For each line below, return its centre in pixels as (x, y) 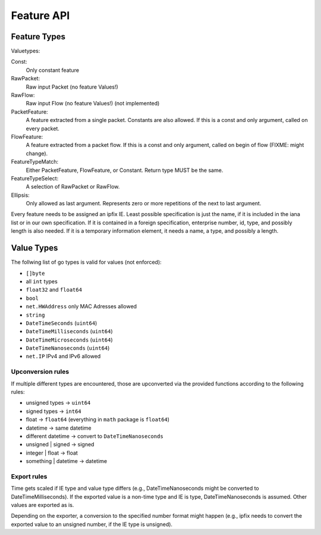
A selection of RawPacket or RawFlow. (73, 187)
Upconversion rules (40, 372)
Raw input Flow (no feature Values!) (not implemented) (93, 104)
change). (37, 153)
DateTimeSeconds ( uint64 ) (62, 323)
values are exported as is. (43, 505)
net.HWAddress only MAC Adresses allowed (81, 306)
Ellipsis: (20, 195)
